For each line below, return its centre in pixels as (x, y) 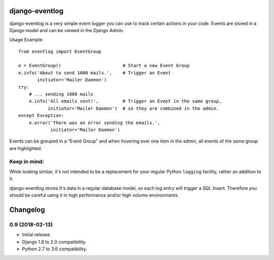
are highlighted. (26, 148)
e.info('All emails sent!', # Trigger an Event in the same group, (125, 101)
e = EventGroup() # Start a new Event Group (104, 66)
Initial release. (37, 235)
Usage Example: (26, 40)
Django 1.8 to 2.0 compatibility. (54, 242)
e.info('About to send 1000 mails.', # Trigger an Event (95, 73)
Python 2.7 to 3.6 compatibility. (55, 249)
